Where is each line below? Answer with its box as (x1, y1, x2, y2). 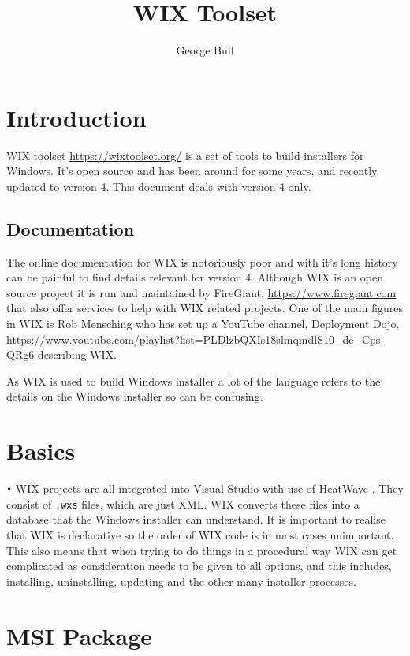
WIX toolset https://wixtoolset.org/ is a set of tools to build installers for (6, 147, 364, 163)
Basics (6, 434, 76, 467)
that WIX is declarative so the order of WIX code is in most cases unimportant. (6, 527, 394, 543)
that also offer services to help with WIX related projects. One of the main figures (6, 300, 403, 316)
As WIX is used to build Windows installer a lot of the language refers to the (6, 372, 381, 389)
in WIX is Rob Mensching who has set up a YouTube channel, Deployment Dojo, (6, 315, 400, 332)
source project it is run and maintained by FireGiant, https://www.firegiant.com (6, 284, 397, 300)
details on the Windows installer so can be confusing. (6, 388, 263, 404)
